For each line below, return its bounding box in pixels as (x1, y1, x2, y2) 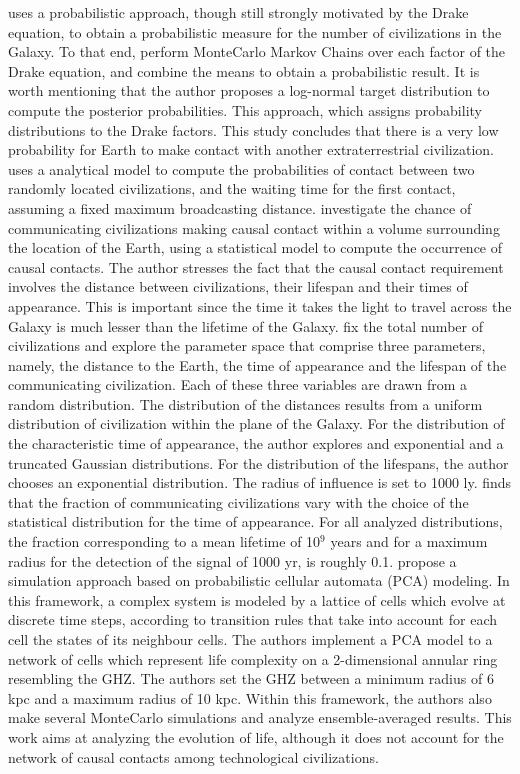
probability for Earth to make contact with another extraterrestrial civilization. (8, 139, 494, 160)
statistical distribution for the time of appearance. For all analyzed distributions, (8, 511, 503, 532)
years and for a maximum (330, 531, 488, 552)
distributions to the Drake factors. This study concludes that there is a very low (8, 119, 499, 140)
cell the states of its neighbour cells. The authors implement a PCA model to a (8, 629, 493, 649)
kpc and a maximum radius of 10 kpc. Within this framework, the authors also (8, 687, 492, 708)
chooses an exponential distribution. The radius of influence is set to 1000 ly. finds (8, 472, 512, 493)
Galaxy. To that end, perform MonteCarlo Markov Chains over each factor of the (8, 41, 506, 62)
